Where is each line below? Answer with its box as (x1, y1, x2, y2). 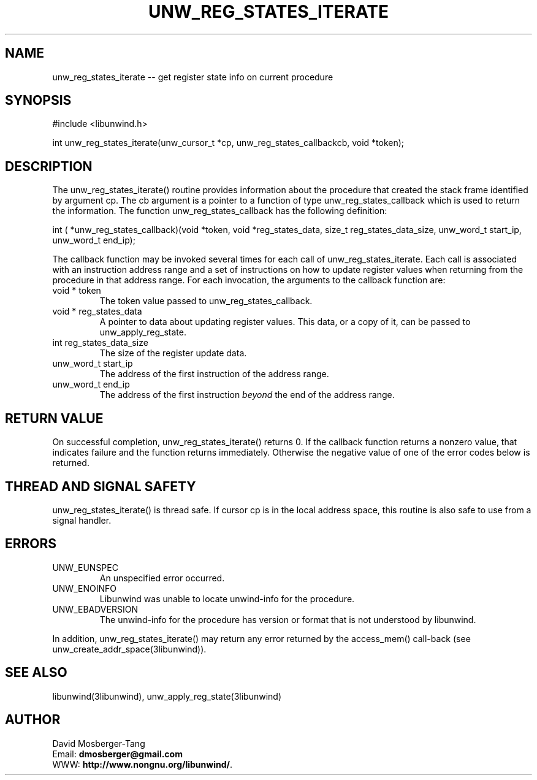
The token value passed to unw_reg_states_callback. (99, 296, 313, 307)
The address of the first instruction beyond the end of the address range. (99, 389, 395, 400)
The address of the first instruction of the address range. (99, 369, 329, 380)
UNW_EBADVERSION (52, 603, 138, 614)
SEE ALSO (5, 665, 67, 681)
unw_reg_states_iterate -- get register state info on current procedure (52, 71, 333, 82)
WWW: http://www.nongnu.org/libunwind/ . (52, 759, 233, 770)
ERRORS (5, 536, 57, 552)
